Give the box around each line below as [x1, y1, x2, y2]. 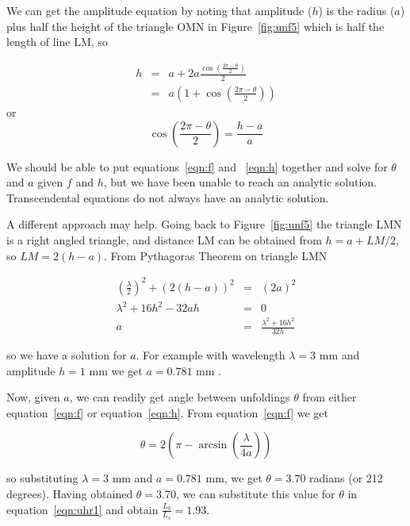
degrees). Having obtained [6, 485, 133, 501]
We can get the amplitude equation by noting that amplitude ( [6, 2, 312, 18]
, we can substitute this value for [175, 485, 335, 501]
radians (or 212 [309, 470, 383, 486]
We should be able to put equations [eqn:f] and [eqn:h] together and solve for [6, 158, 388, 175]
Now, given [6, 389, 60, 405]
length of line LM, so [6, 33, 108, 50]
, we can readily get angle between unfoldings [69, 389, 290, 405]
